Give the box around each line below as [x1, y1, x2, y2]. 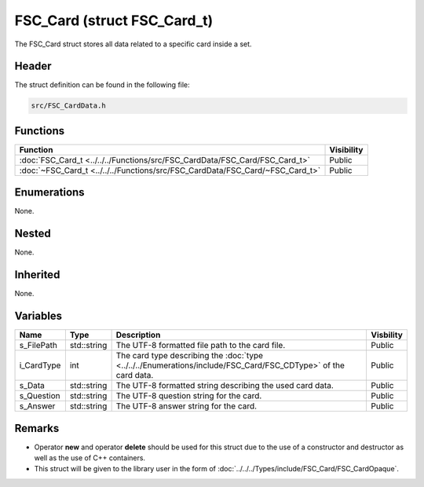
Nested [14, 227, 51, 240]
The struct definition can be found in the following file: [14, 80, 190, 90]
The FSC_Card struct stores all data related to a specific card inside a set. [14, 39, 252, 49]
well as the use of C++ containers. [34, 453, 145, 463]
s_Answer [19, 401, 56, 412]
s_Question [19, 390, 60, 401]
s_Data [19, 380, 45, 391]
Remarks [14, 421, 60, 435]
